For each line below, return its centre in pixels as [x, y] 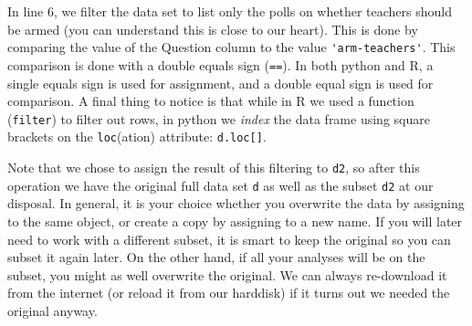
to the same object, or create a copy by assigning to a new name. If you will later [235, 221]
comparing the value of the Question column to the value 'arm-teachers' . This [231, 47]
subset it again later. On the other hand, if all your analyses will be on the [216, 257]
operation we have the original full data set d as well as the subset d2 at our [220, 185]
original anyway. [52, 310]
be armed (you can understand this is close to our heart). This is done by [213, 29]
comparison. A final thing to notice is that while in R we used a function [211, 101]
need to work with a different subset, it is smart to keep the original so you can [229, 239]
